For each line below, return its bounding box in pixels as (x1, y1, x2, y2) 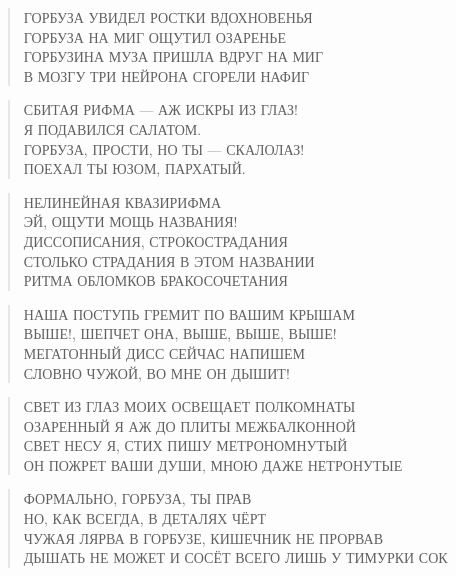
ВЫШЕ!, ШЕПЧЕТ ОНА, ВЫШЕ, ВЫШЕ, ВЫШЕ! (23, 323, 337, 344)
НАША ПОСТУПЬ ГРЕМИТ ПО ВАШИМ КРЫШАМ (23, 303, 355, 324)
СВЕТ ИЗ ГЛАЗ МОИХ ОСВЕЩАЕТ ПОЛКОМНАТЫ (23, 396, 356, 417)
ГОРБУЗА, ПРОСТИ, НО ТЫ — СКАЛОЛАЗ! (23, 138, 305, 159)
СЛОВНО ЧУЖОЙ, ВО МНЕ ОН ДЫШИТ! (23, 362, 290, 383)
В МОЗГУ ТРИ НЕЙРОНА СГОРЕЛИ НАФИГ (23, 65, 310, 86)
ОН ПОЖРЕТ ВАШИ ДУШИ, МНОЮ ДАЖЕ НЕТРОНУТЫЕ (23, 454, 403, 475)
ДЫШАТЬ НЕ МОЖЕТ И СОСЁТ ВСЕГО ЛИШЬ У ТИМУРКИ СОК (23, 547, 448, 568)
